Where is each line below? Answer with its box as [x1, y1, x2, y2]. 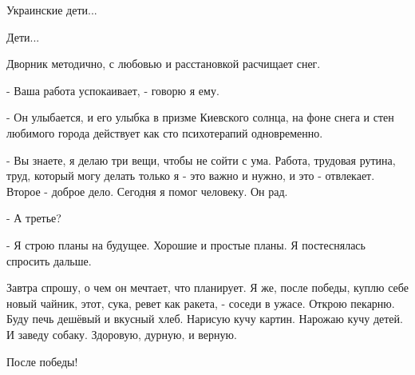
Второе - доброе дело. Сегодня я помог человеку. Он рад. [6, 182, 288, 199]
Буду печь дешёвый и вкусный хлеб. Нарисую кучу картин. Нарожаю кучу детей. [6, 310, 403, 327]
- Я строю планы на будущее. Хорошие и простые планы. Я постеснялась [6, 236, 366, 253]
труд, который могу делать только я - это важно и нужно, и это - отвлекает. [6, 167, 375, 184]
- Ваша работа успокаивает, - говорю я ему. [6, 82, 219, 98]
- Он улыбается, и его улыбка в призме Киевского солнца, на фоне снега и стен [6, 109, 394, 126]
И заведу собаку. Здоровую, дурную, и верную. [6, 325, 237, 342]
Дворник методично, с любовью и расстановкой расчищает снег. [6, 55, 321, 72]
